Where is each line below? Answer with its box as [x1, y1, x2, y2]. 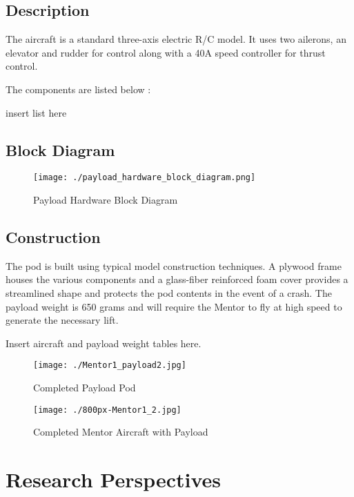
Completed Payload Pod [33, 380, 136, 395]
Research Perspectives [6, 465, 222, 494]
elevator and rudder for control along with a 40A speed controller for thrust [6, 45, 326, 59]
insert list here [6, 105, 67, 119]
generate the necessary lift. [6, 313, 119, 327]
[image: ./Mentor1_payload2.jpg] [33, 360, 186, 371]
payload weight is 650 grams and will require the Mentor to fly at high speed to [6, 299, 342, 313]
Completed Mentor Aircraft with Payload [33, 425, 208, 439]
